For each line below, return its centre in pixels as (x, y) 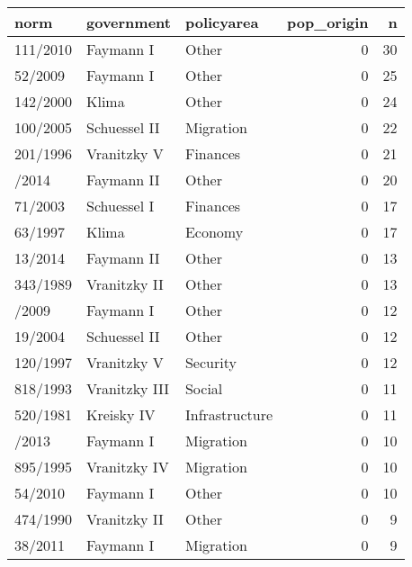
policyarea (222, 22)
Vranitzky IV (128, 467)
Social (204, 388)
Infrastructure (229, 414)
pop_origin (328, 22)
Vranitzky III (128, 388)
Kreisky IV (121, 414)
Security (210, 362)
